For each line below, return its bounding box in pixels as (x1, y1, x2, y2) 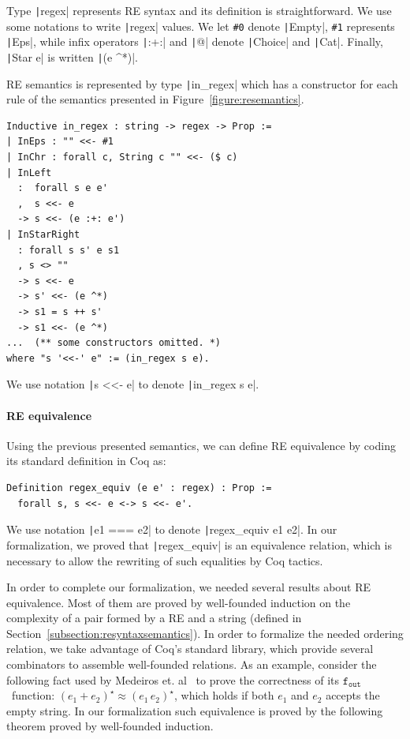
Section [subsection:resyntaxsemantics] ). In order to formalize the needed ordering (6, 625, 404, 641)
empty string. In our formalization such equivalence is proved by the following (6, 702, 383, 718)
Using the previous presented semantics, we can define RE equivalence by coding (6, 437, 396, 453)
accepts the (326, 687, 380, 703)
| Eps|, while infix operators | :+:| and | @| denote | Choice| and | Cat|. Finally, (6, 33, 383, 50)
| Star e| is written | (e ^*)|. (6, 48, 138, 65)
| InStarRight (6, 229, 80, 241)
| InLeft (6, 167, 52, 178)
